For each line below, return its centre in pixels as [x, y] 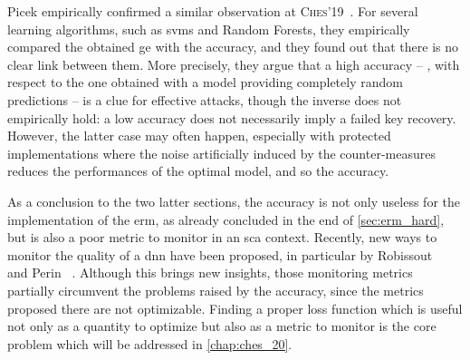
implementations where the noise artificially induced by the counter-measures [221, 153]
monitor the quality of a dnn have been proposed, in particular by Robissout [220, 254]
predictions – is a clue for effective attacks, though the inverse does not [205, 99]
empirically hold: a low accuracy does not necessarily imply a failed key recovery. [232, 117]
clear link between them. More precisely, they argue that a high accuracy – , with [234, 64]
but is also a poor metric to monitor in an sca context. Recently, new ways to [222, 237]
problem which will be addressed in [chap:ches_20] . [150, 343]
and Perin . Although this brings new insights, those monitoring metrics [210, 272]
